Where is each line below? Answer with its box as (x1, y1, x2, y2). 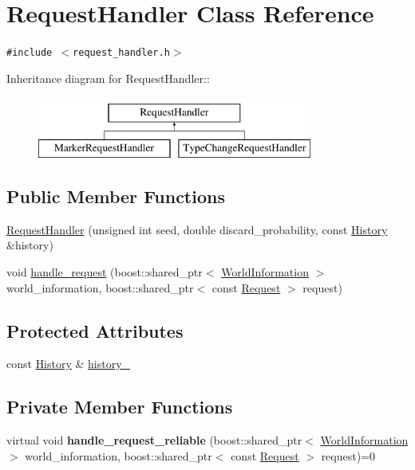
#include (6, 47, 53, 59)
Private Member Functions (6, 394, 233, 419)
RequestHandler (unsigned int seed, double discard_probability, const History (6, 221, 388, 237)
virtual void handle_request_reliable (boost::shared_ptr (6, 432, 302, 448)
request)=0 (321, 447, 376, 464)
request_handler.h (73, 47, 170, 59)
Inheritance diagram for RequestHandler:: (6, 69, 210, 86)
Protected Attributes (6, 318, 184, 343)
